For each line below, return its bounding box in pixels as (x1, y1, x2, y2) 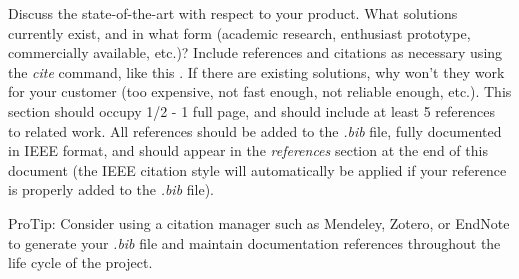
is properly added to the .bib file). (8, 179, 215, 200)
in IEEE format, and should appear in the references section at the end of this (8, 140, 488, 161)
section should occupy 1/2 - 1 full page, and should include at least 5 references (8, 100, 495, 121)
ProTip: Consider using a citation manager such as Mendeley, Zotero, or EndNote (8, 212, 510, 233)
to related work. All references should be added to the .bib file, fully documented (8, 120, 502, 141)
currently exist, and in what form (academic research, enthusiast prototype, (8, 22, 471, 43)
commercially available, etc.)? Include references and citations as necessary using (8, 42, 503, 63)
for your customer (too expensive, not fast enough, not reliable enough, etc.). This (8, 81, 512, 102)
